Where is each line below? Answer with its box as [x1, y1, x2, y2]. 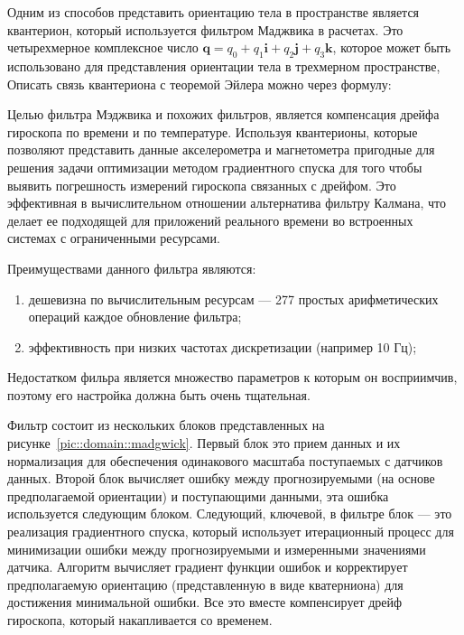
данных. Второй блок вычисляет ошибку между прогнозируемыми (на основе [7, 469, 435, 488]
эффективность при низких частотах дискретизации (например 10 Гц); [28, 337, 417, 356]
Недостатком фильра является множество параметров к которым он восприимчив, [7, 368, 458, 387]
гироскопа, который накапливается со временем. [7, 611, 273, 630]
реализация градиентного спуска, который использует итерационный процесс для [7, 522, 454, 541]
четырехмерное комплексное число [7, 38, 199, 57]
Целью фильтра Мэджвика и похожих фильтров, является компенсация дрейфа [7, 105, 440, 124]
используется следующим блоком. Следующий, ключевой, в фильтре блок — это [7, 504, 452, 523]
